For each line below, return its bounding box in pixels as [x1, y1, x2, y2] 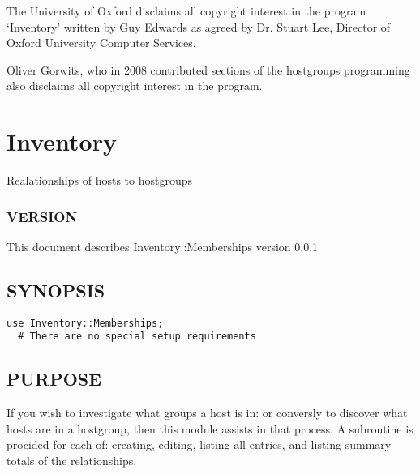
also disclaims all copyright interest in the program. [6, 77, 263, 94]
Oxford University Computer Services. [6, 34, 196, 51]
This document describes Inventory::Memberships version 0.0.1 [6, 237, 319, 254]
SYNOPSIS [6, 277, 105, 302]
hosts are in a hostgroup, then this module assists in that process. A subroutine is [6, 420, 414, 437]
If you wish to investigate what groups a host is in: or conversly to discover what [6, 404, 408, 421]
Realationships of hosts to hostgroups [6, 172, 192, 189]
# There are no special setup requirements [18, 331, 256, 343]
